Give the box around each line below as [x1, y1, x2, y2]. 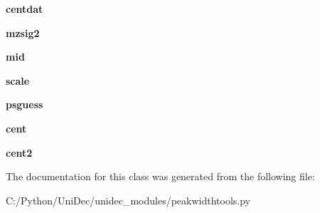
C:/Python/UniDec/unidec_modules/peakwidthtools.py [6, 192, 250, 207]
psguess [6, 97, 43, 112]
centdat [6, 1, 43, 16]
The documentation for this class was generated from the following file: [6, 169, 315, 184]
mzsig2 [6, 25, 40, 40]
